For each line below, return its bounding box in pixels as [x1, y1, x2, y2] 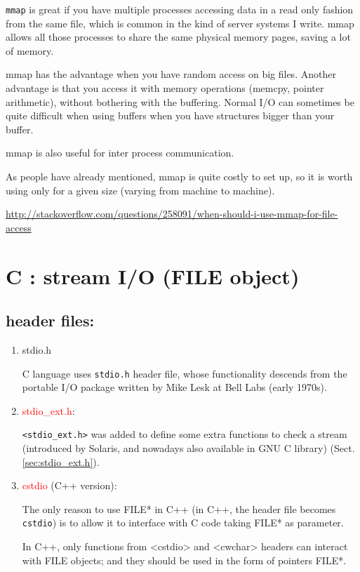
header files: [6, 310, 95, 331]
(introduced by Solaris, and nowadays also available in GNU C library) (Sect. [22, 441, 355, 455]
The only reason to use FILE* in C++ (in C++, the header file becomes [22, 501, 336, 516]
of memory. [6, 43, 54, 58]
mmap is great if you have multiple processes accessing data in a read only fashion [6, 2, 354, 16]
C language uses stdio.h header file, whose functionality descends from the [22, 366, 347, 380]
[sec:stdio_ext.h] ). [22, 454, 100, 469]
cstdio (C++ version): [22, 478, 117, 493]
